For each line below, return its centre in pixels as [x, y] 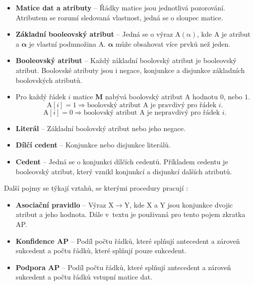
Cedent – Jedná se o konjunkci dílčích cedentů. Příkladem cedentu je [122, 161]
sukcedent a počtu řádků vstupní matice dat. [84, 277]
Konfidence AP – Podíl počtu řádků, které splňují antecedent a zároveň [128, 241]
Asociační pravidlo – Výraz [61, 204]
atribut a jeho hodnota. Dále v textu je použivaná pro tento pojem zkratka [130, 214]
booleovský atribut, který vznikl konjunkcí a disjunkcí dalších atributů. [124, 171]
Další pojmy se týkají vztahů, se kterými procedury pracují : [96, 188]
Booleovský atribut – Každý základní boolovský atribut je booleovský [126, 60]
